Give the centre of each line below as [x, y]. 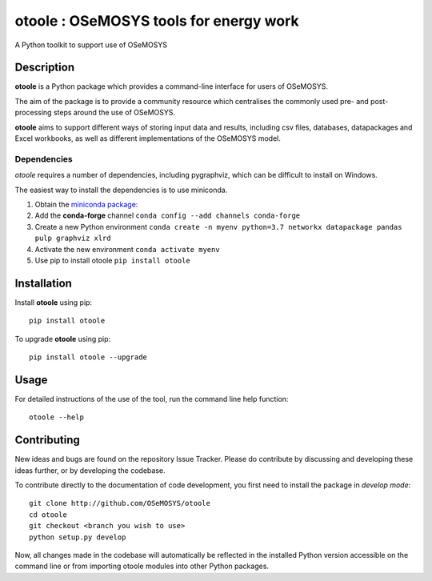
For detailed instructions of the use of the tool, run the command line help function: [152, 399]
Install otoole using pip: [53, 302]
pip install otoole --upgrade [88, 357]
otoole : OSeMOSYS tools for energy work [157, 21]
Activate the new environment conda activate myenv [127, 249]
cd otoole [48, 515]
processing [33, 113]
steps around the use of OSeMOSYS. [114, 113]
